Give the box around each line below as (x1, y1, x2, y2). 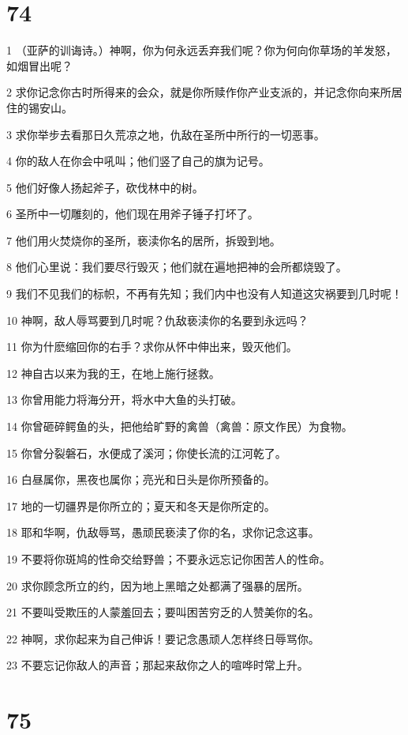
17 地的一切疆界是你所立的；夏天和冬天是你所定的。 (6, 497, 275, 514)
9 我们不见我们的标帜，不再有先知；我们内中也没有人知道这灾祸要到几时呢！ (6, 285, 402, 302)
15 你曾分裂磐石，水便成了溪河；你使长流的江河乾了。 (6, 444, 286, 461)
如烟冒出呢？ (6, 57, 73, 73)
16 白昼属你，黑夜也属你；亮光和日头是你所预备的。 (6, 471, 275, 488)
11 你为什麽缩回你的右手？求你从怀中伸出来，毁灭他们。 (6, 338, 298, 355)
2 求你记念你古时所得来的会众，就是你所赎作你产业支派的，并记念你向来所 (6, 84, 391, 100)
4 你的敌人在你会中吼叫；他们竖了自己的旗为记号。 (6, 153, 270, 169)
